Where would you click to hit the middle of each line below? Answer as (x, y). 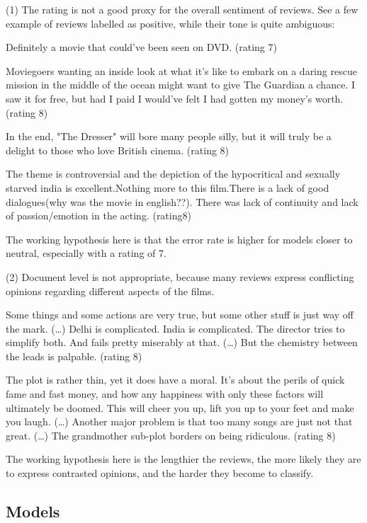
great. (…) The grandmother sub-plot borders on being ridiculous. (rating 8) (171, 435)
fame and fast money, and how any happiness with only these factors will (165, 394)
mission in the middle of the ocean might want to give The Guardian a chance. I (180, 85)
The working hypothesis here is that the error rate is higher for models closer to (179, 239)
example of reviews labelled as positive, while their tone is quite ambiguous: (170, 23)
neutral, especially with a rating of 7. (86, 253)
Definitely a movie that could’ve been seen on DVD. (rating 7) (141, 47)
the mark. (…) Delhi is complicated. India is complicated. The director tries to (175, 328)
